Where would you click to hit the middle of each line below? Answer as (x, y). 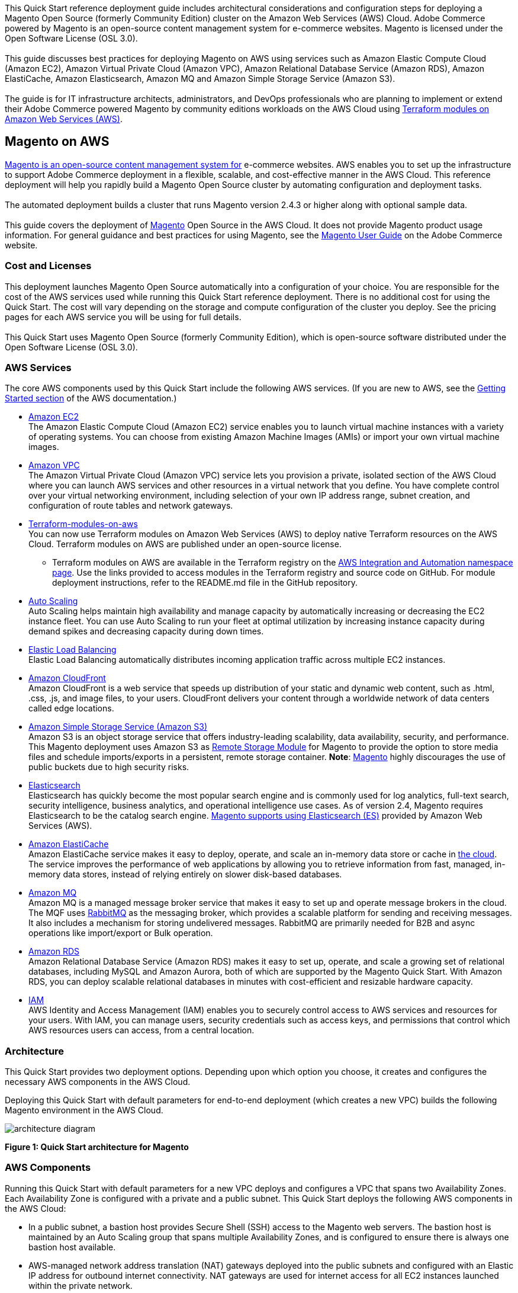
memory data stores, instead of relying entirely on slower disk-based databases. (185, 874)
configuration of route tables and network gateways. (131, 506)
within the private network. (81, 1285)
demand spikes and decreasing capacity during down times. (146, 631)
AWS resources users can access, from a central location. (141, 1030)
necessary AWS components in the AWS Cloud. (98, 1082)
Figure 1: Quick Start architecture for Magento (97, 1147)
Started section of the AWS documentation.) (91, 398)
